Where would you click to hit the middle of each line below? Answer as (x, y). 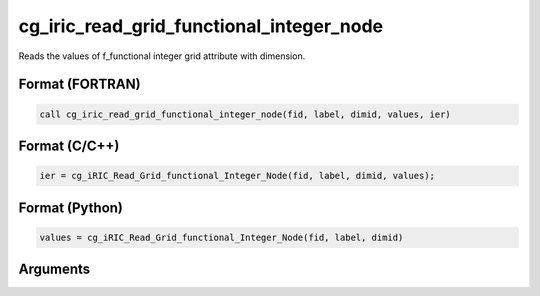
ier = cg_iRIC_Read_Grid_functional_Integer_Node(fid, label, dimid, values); (237, 176)
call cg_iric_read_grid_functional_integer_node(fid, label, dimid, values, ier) (245, 114)
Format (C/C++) (69, 145)
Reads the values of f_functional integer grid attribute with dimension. (162, 56)
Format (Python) (71, 207)
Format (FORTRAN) (79, 84)
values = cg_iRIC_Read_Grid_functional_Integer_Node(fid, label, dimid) (221, 237)
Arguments (54, 269)
